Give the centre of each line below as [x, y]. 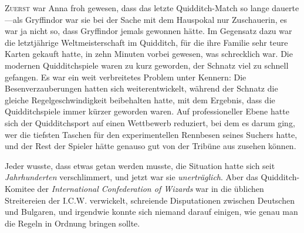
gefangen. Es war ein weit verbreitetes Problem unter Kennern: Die [126, 77]
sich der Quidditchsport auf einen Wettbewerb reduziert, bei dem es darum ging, [150, 122]
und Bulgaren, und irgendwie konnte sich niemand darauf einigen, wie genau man [151, 212]
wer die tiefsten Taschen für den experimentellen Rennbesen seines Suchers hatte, [151, 134]
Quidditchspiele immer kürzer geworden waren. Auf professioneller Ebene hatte [147, 111]
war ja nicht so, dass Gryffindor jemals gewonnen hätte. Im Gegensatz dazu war [148, 31]
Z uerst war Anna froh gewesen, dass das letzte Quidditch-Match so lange [137, 8]
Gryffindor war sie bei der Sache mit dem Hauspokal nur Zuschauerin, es [156, 19]
